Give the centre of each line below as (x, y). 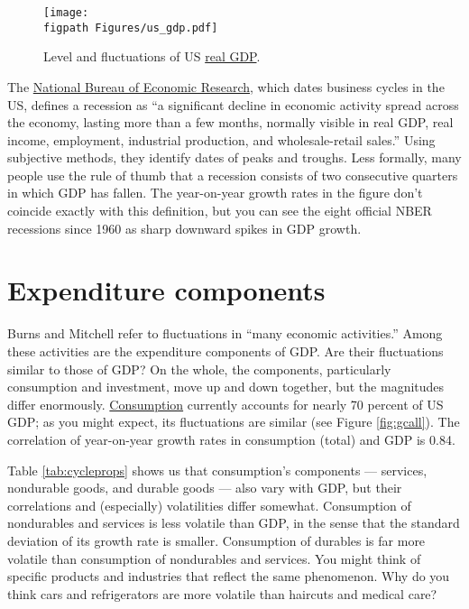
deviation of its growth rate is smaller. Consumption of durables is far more (216, 540)
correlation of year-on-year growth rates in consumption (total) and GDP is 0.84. (231, 439)
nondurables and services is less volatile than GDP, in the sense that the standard (234, 523)
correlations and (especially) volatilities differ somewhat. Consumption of (209, 505)
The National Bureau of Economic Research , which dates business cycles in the (226, 86)
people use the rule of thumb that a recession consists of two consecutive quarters (233, 175)
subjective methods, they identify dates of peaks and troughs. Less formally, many (234, 157)
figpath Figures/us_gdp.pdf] (131, 28)
